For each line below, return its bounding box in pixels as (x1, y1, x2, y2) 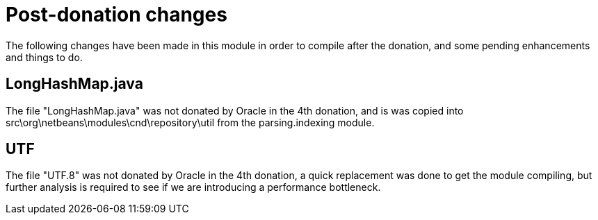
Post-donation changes (6, 3, 227, 26)
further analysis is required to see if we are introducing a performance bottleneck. (6, 181, 381, 194)
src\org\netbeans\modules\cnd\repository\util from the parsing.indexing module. (6, 116, 375, 128)
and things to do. (6, 51, 83, 63)
